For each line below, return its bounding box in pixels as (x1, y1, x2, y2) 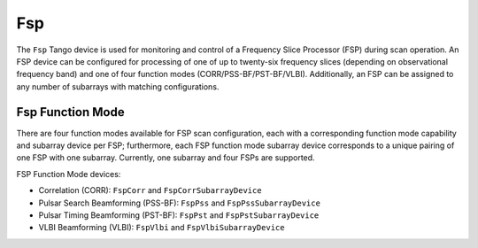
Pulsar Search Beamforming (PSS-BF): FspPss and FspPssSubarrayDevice (38, 198, 320, 208)
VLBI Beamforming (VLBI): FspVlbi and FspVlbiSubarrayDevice (38, 222, 285, 233)
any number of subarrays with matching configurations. (16, 81, 220, 92)
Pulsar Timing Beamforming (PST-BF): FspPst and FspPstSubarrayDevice (38, 209, 320, 221)
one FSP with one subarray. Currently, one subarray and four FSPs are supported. (16, 152, 315, 163)
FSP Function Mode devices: (16, 168, 121, 179)
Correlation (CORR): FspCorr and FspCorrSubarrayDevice (38, 185, 262, 196)
